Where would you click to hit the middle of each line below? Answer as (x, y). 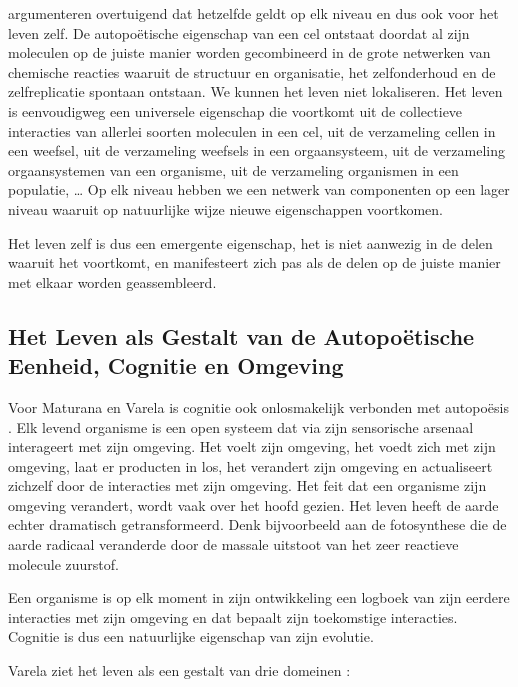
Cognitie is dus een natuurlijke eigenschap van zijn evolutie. (191, 636)
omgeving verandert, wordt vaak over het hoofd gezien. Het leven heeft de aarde (253, 504)
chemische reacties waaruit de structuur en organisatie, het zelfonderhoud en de (252, 71)
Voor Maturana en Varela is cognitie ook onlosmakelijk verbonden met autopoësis (258, 406)
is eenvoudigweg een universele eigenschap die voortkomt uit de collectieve (235, 110)
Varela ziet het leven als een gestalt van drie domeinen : (179, 670)
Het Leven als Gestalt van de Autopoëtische (241, 335)
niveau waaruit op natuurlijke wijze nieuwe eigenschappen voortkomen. (225, 208)
